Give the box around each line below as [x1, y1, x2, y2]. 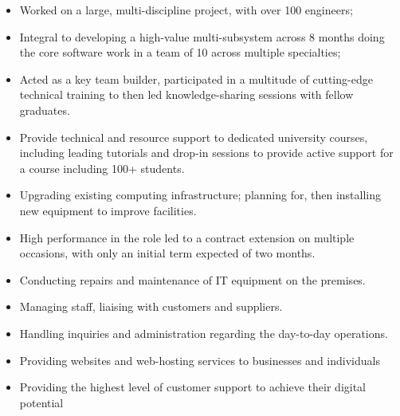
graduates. [19, 101, 70, 118]
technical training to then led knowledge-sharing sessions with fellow [19, 86, 354, 103]
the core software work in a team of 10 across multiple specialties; [19, 44, 341, 61]
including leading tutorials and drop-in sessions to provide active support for [19, 144, 394, 161]
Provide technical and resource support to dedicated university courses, [19, 128, 368, 145]
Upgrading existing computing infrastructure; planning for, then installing [19, 186, 382, 203]
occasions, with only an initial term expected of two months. [19, 245, 316, 261]
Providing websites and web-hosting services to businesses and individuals [19, 351, 380, 368]
